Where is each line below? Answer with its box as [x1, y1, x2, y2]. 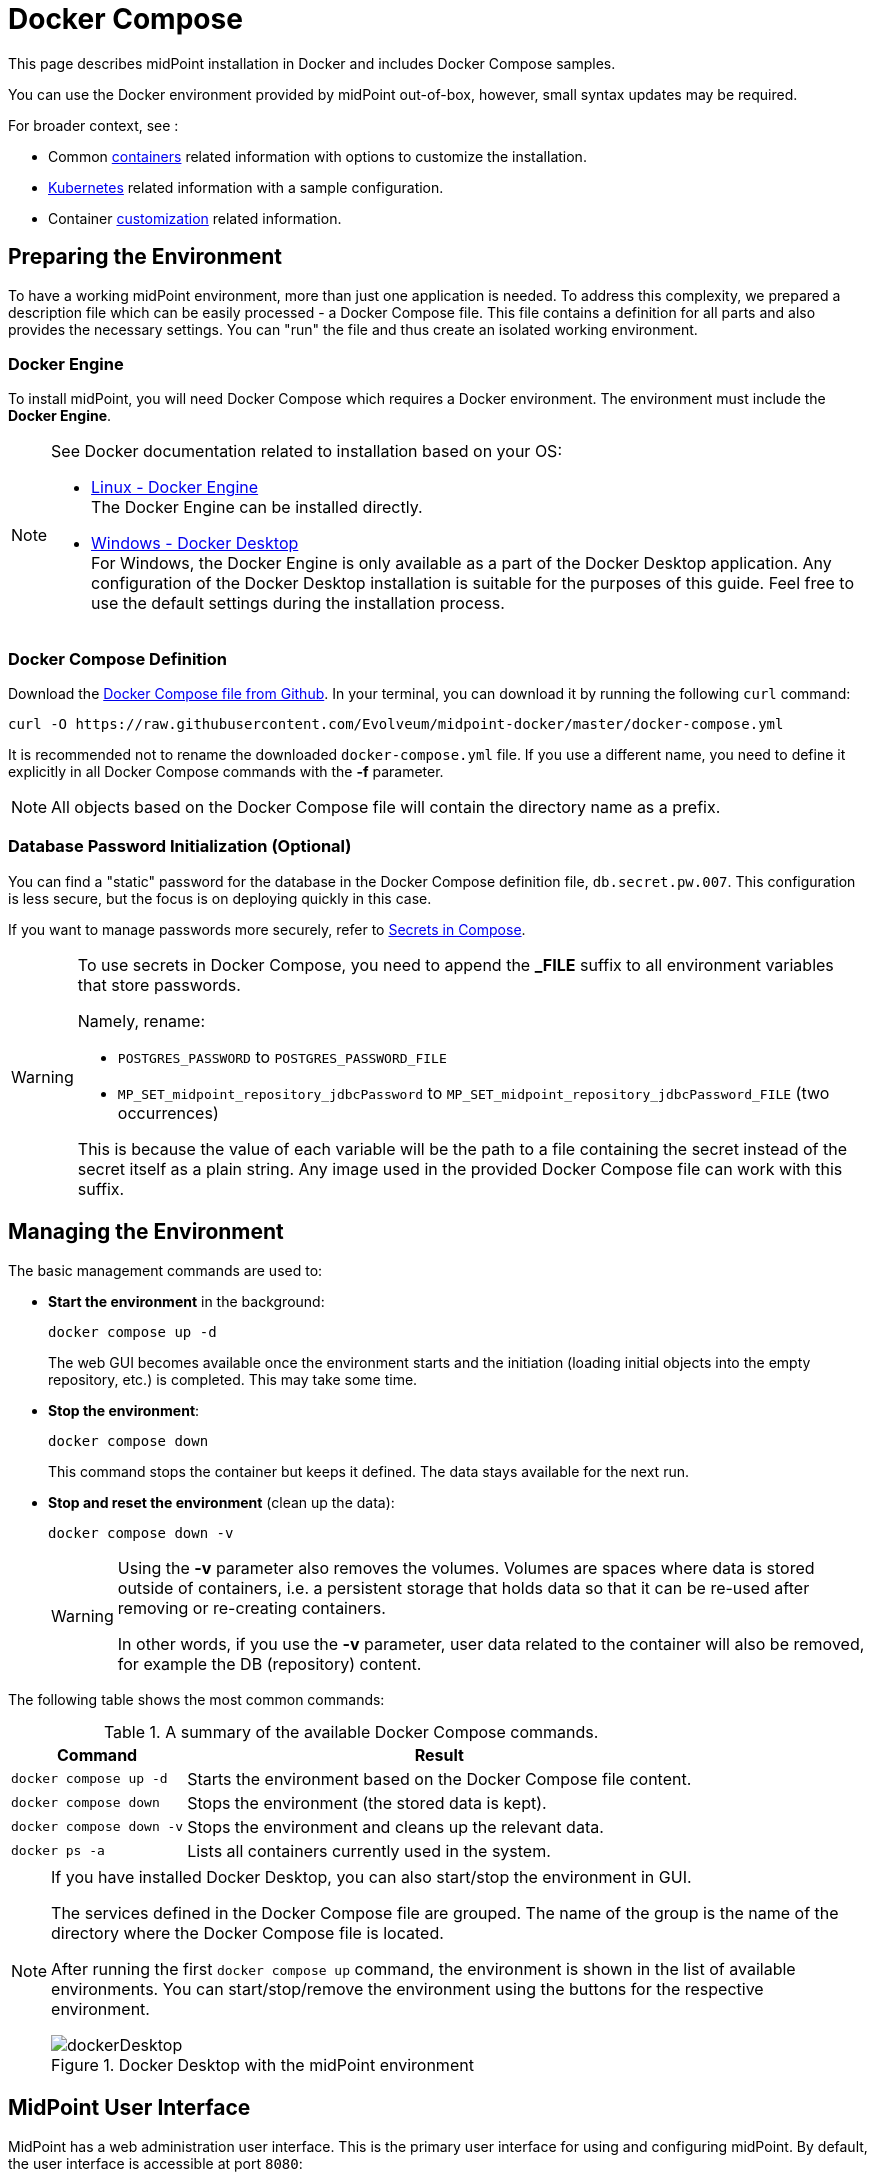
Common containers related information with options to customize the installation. [48, 147, 587, 165]
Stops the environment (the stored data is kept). [187, 1792, 547, 1813]
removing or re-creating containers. [117, 1597, 386, 1618]
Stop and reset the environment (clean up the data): [48, 1493, 395, 1511]
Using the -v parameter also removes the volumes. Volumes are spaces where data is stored [117, 1557, 815, 1578]
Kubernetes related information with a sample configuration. [48, 178, 444, 196]
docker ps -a [11, 1843, 105, 1859]
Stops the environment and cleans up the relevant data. [187, 1816, 604, 1837]
